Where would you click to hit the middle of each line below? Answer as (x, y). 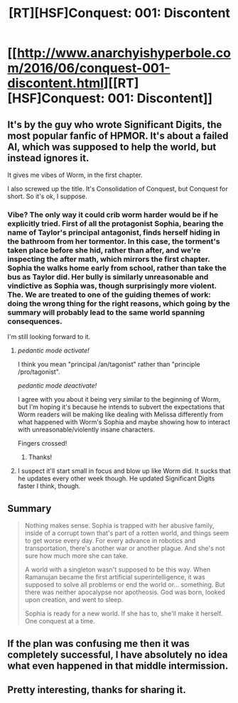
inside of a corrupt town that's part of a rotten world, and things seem (127, 533)
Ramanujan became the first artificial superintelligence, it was (115, 577)
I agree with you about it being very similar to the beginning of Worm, (119, 399)
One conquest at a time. (60, 621)
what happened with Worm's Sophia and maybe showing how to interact (124, 422)
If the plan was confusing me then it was (99, 644)
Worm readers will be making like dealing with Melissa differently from (120, 414)
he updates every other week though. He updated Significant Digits (116, 478)
